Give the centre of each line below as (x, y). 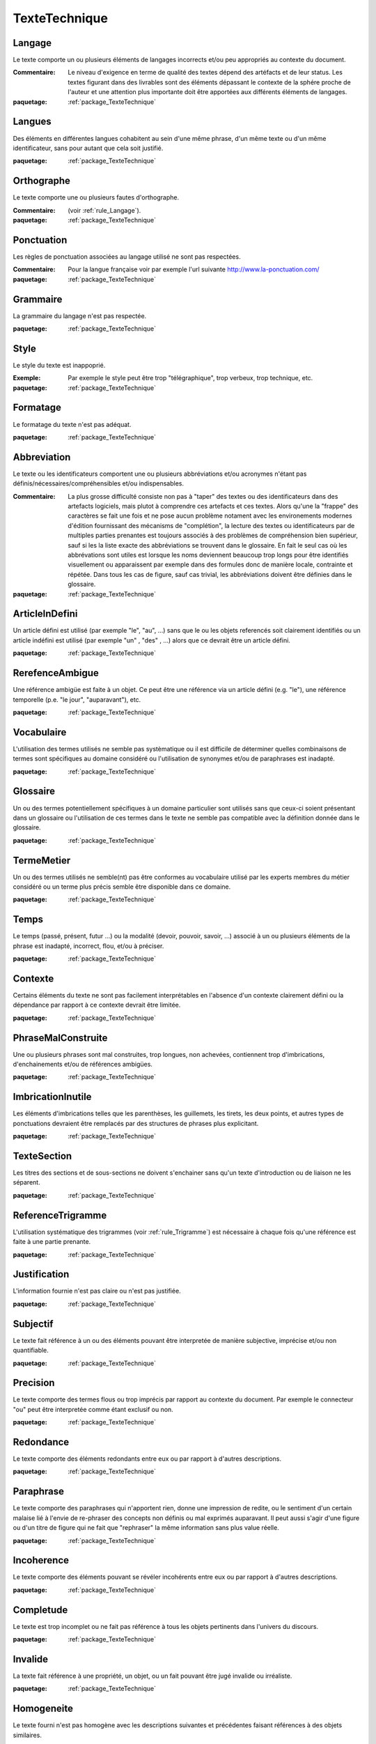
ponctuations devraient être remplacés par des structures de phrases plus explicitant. (136, 1123)
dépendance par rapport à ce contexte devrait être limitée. (97, 1005)
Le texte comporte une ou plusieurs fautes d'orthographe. (96, 197)
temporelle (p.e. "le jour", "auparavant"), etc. (77, 699)
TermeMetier (42, 860)
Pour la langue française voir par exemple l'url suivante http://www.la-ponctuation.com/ (194, 269)
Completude (40, 1610)
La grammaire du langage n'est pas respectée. (80, 316)
